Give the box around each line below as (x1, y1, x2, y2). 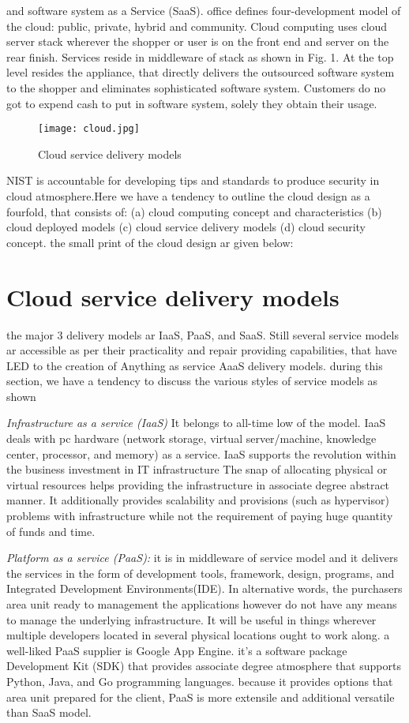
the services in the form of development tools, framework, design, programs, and (6, 564, 395, 581)
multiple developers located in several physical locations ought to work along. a (6, 627, 390, 643)
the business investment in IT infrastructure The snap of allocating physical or (6, 461, 388, 478)
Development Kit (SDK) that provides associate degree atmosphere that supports (6, 657, 401, 674)
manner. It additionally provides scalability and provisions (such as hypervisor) (6, 492, 389, 508)
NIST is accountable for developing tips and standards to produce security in (6, 172, 380, 189)
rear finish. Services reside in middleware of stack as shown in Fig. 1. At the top (6, 48, 394, 65)
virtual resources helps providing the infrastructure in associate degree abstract (6, 476, 390, 493)
